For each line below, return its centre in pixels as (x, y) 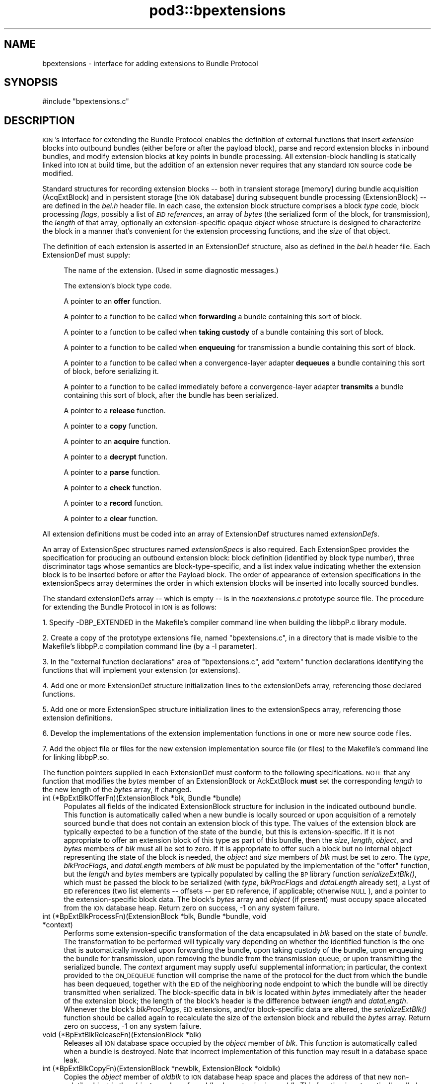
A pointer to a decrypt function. (116, 457)
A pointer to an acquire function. (117, 442)
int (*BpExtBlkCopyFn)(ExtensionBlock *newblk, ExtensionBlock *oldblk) (161, 1069)
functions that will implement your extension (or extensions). (141, 670)
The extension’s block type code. (118, 286)
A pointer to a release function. (115, 411)
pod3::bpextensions (217, 10)
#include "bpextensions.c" (86, 101)
